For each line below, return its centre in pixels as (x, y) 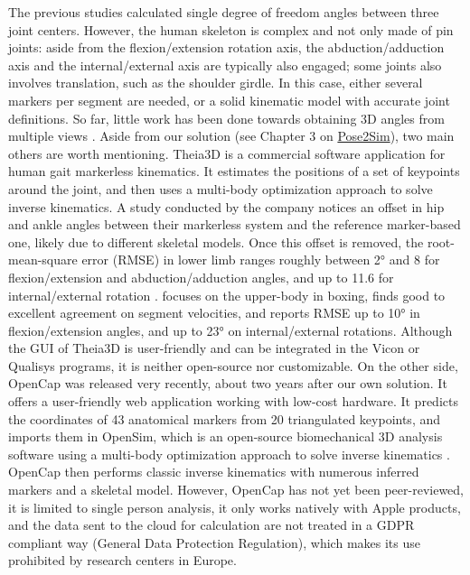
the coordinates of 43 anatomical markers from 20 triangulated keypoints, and (225, 418)
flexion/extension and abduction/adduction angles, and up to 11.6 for (201, 277)
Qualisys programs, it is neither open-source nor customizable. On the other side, (233, 365)
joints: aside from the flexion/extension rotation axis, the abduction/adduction (226, 47)
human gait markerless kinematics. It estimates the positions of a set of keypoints (234, 171)
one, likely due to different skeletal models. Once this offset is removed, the (216, 241)
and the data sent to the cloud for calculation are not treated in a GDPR (211, 525)
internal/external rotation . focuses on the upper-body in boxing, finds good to (227, 295)
